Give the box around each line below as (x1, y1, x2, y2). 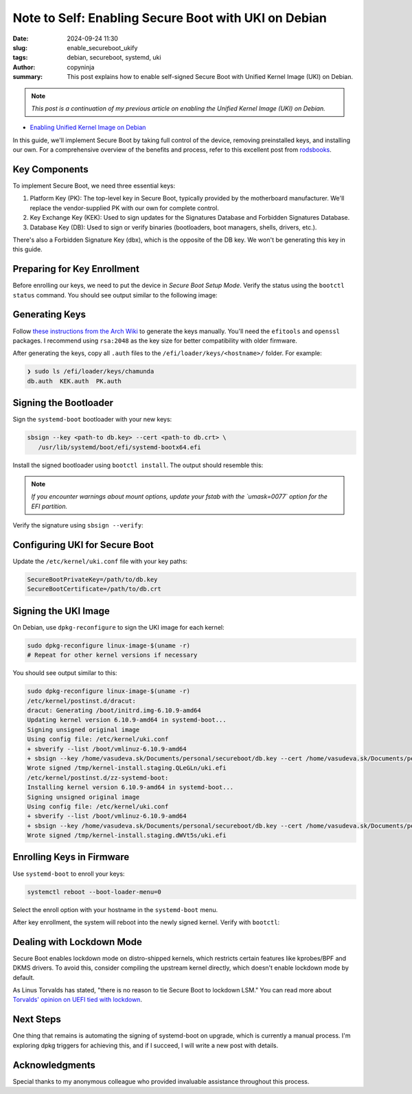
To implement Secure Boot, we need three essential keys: (12, 181, 175, 190)
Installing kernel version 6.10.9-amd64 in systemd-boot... (27, 784, 234, 791)
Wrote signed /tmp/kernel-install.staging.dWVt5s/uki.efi (27, 832, 227, 839)
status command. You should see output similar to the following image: (12, 290, 218, 299)
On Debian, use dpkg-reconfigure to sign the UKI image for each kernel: (12, 623, 225, 631)
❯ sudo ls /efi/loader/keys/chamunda (27, 367, 154, 376)
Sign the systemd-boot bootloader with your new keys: (12, 415, 172, 424)
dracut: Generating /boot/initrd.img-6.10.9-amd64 (27, 707, 202, 714)
